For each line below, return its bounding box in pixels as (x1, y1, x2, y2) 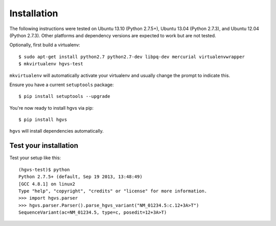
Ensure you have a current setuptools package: (9, 82, 114, 88)
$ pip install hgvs (18, 117, 67, 122)
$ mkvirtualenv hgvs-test (18, 61, 84, 67)
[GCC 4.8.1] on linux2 (18, 181, 76, 187)
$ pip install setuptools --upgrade (18, 93, 110, 99)
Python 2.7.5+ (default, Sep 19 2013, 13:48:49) (18, 174, 143, 180)
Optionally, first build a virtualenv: (9, 42, 80, 48)
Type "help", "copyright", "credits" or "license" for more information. (18, 188, 208, 194)
